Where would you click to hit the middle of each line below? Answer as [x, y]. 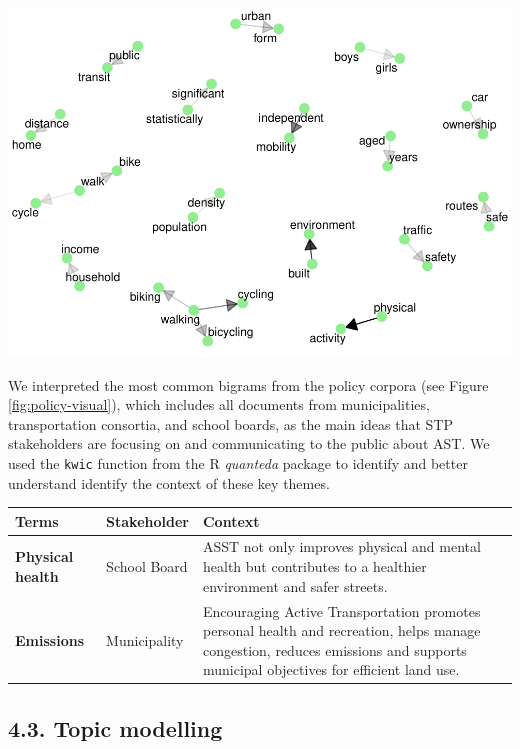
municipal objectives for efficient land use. [331, 669]
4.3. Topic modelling [115, 727]
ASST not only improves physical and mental [341, 546]
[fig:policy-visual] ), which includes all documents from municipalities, [219, 404]
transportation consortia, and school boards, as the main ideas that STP [230, 423]
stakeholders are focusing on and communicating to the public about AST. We [249, 443]
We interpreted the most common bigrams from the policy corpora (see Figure [248, 384]
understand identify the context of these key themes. [169, 482]
